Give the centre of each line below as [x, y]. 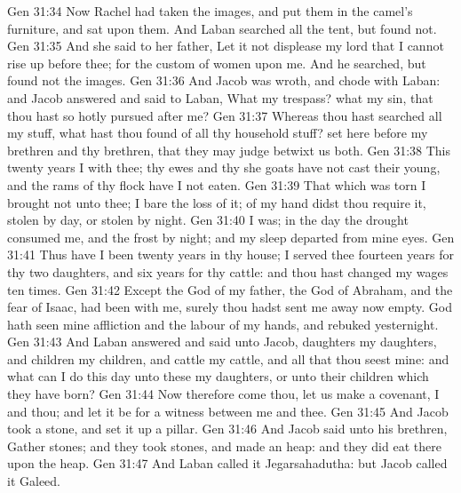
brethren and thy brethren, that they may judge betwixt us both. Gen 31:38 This [229, 150]
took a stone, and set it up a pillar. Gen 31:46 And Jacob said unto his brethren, [227, 429]
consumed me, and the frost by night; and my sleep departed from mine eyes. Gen [231, 237]
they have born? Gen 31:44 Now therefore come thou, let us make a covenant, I [223, 394]
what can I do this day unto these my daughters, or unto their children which [218, 376]
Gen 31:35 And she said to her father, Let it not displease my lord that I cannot [226, 46]
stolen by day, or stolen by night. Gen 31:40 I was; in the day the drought [208, 220]
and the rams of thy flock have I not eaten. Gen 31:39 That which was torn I [217, 184]
